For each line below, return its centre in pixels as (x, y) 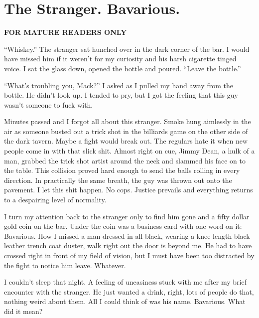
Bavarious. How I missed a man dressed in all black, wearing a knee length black (127, 236)
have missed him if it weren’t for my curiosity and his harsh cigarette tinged (120, 59)
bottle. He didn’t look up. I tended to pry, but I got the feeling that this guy (121, 95)
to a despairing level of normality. (55, 200)
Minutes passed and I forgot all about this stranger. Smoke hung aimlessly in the (128, 121)
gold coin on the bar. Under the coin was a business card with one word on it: (123, 226)
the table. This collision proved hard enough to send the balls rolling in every (122, 170)
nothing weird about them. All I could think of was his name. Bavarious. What (125, 301)
